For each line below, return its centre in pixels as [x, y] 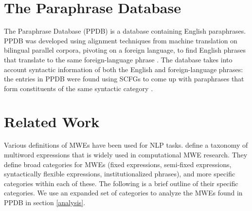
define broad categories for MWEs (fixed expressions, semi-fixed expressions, [118, 164]
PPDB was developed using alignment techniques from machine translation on [121, 40]
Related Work [52, 122]
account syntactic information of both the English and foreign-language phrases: [124, 69]
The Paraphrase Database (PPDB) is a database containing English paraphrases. [125, 31]
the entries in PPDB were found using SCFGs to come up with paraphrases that [124, 79]
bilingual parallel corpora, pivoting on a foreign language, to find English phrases [125, 50]
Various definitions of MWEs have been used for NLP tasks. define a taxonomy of [126, 145]
